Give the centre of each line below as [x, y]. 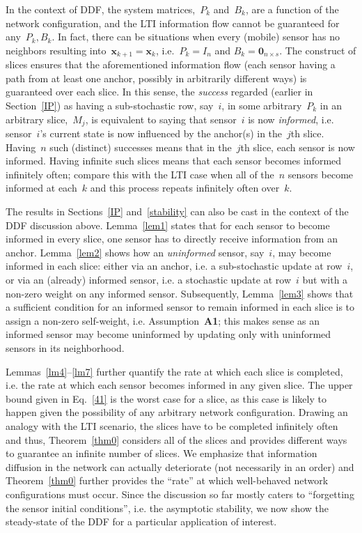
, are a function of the [292, 9]
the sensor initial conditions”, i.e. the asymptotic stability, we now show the [167, 508]
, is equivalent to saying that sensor [161, 119]
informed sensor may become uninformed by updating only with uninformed [168, 334]
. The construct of [318, 50]
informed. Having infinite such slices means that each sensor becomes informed [174, 161]
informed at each [41, 188]
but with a [325, 279]
